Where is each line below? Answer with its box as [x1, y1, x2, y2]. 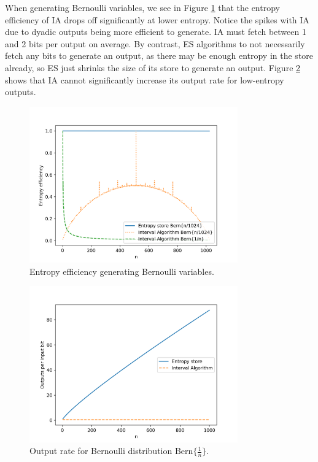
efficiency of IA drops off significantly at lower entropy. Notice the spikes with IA [5, 13, 309, 26]
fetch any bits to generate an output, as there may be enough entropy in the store [5, 49, 314, 62]
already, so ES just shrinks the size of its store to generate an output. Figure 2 [5, 61, 301, 74]
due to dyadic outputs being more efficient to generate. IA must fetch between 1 [5, 25, 306, 38]
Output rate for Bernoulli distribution [29, 444, 173, 457]
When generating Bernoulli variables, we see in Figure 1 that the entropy [5, 1, 280, 13]
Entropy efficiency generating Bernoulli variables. [29, 264, 214, 277]
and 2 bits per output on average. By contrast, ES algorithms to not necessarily [5, 37, 305, 50]
